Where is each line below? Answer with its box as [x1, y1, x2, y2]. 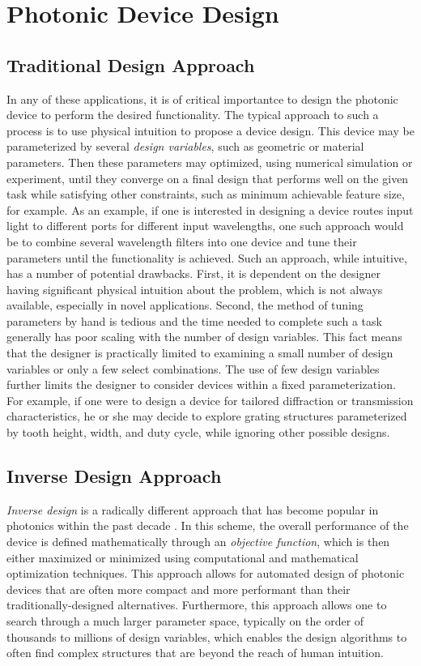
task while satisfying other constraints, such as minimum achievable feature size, [6, 186, 405, 203]
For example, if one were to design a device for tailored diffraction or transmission [6, 391, 414, 408]
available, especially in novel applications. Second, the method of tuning [6, 297, 364, 314]
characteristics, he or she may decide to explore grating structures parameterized [6, 408, 407, 425]
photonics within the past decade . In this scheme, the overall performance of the [6, 517, 409, 534]
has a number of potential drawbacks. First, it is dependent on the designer [6, 265, 381, 282]
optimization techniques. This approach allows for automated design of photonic [6, 565, 405, 582]
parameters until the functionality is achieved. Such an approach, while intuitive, [6, 249, 407, 266]
